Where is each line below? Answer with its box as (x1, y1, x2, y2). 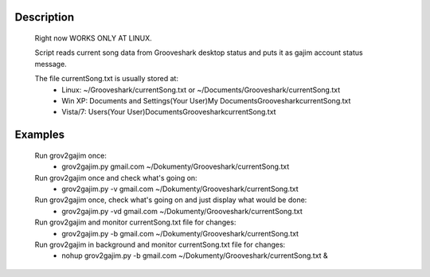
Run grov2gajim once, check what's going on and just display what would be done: (34, 195, 307, 205)
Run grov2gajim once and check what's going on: (34, 173, 198, 182)
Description (14, 10, 75, 24)
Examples (14, 128, 65, 142)
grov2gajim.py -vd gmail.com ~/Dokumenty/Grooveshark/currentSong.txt (61, 206, 303, 216)
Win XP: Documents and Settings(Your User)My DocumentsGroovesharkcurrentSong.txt (61, 96, 351, 105)
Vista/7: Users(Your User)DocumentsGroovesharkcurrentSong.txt (61, 107, 276, 117)
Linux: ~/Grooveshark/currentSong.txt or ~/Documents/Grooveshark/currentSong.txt (61, 84, 341, 95)
